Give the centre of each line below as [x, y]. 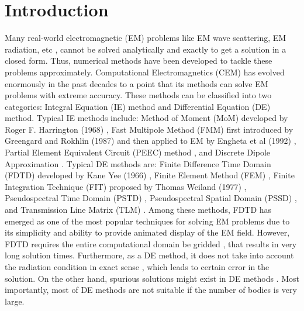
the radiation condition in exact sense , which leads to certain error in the [137, 267]
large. [15, 301]
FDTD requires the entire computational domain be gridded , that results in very [151, 243]
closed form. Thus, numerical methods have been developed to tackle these [139, 61]
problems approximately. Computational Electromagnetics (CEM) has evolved [145, 72]
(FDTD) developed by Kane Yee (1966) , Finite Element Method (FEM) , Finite [150, 175]
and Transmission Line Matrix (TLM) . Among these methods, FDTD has [138, 210]
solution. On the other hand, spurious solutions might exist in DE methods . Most [152, 278]
